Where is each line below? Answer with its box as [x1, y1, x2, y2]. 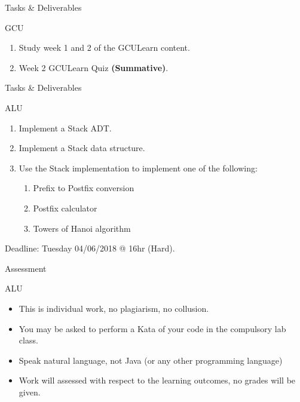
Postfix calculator [33, 201, 97, 214]
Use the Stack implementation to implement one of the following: [19, 161, 258, 174]
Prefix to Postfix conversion [33, 182, 134, 194]
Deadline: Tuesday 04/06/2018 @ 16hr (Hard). [5, 242, 175, 254]
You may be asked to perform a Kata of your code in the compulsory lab [19, 322, 286, 335]
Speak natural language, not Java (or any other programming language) [19, 354, 283, 366]
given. [19, 385, 41, 398]
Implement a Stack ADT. [19, 121, 112, 134]
